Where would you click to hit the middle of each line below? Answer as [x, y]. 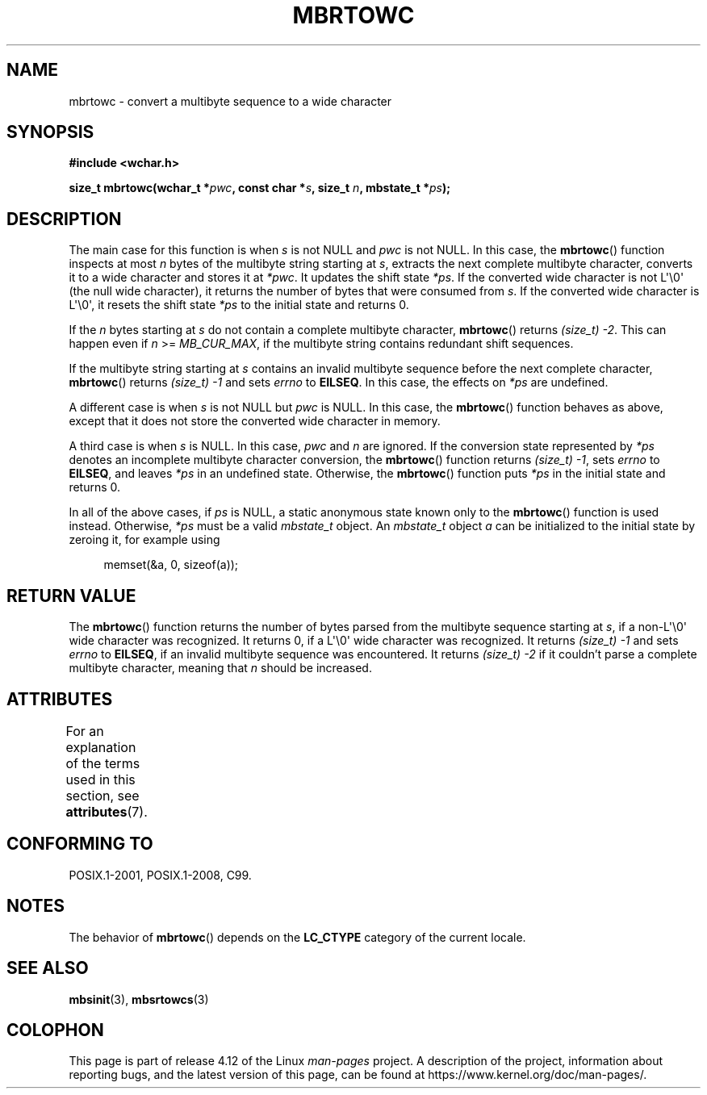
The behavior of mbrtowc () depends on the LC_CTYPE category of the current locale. [297, 937]
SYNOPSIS [50, 132]
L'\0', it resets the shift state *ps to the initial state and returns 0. [239, 305]
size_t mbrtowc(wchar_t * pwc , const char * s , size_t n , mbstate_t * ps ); [260, 188]
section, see [102, 795]
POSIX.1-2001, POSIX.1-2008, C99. [160, 875]
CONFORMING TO [80, 844]
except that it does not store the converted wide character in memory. [255, 421]
